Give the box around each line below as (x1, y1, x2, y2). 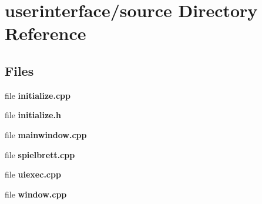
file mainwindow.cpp (5, 128, 87, 141)
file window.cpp (5, 188, 67, 200)
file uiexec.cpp (5, 168, 61, 180)
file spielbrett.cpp (5, 148, 75, 160)
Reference (5, 21, 86, 45)
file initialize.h (5, 109, 61, 121)
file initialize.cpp (5, 89, 70, 101)
